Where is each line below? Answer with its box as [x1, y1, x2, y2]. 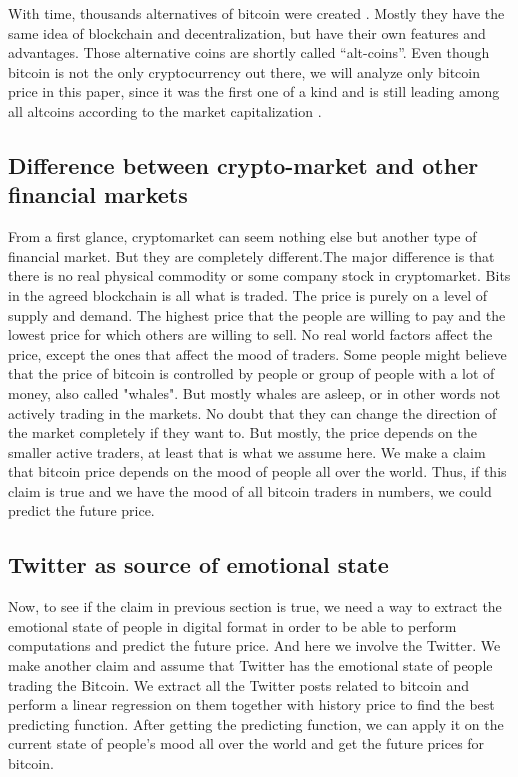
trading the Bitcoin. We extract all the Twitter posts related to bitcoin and [8, 674, 469, 695]
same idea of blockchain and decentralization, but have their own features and [8, 22, 486, 43]
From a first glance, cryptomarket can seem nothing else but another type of [8, 226, 477, 247]
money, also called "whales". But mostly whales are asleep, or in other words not [8, 382, 501, 403]
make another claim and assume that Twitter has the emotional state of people [8, 655, 493, 676]
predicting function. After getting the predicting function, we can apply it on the [8, 713, 504, 734]
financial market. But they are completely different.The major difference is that [8, 245, 495, 266]
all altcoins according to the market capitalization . [8, 100, 322, 121]
